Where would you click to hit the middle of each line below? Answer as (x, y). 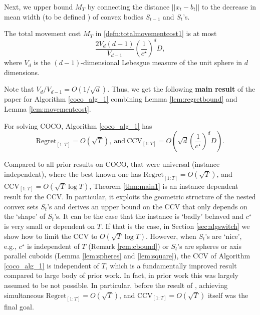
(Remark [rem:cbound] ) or (128, 246)
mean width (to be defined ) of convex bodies (74, 16)
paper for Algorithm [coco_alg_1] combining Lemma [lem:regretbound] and (121, 99)
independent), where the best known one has (73, 174)
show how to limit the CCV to (51, 236)
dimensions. (22, 72)
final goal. (19, 307)
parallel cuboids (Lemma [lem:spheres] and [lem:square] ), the (97, 256)
